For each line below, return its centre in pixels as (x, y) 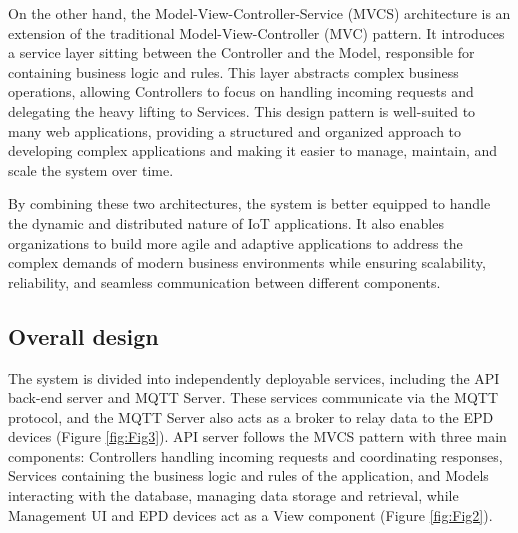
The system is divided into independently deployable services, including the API (254, 377)
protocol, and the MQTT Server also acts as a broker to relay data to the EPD (251, 416)
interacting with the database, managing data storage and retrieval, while (233, 495)
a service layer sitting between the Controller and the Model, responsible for (241, 52)
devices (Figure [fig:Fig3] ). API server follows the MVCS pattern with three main (257, 436)
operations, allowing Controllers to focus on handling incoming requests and (241, 91)
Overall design (83, 335)
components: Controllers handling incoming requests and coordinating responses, (255, 455)
